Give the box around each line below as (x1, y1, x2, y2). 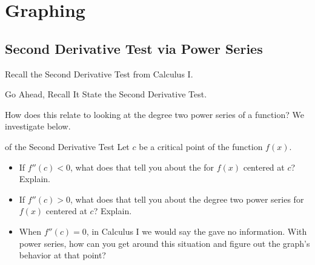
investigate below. (5, 120, 71, 132)
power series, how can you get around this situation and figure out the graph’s (19, 237, 310, 249)
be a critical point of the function (139, 140, 263, 152)
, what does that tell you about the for (70, 160, 214, 173)
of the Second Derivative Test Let (5, 140, 130, 152)
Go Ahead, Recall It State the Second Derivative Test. (5, 88, 207, 100)
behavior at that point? (19, 249, 106, 261)
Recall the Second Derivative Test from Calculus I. (5, 67, 193, 80)
